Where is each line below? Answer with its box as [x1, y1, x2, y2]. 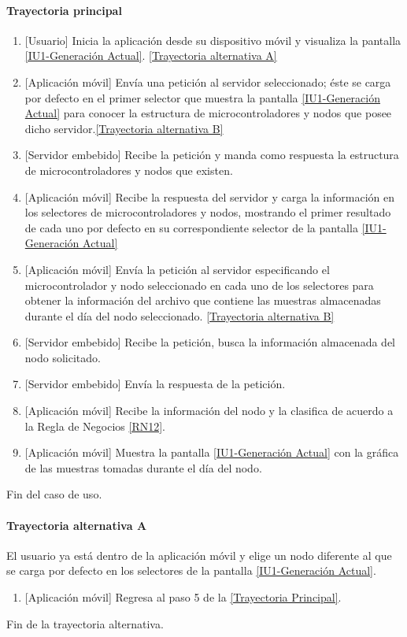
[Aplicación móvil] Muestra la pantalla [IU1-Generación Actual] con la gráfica [24, 444, 399, 461]
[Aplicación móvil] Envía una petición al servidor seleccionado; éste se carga [24, 73, 391, 90]
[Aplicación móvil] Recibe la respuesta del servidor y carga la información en [24, 188, 395, 205]
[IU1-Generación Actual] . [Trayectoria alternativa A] [24, 47, 277, 64]
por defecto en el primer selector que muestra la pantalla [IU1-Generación [24, 89, 380, 106]
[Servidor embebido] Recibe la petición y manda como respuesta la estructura [24, 146, 399, 163]
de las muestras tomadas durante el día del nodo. [24, 459, 262, 476]
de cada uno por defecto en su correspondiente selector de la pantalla [24, 219, 358, 235]
